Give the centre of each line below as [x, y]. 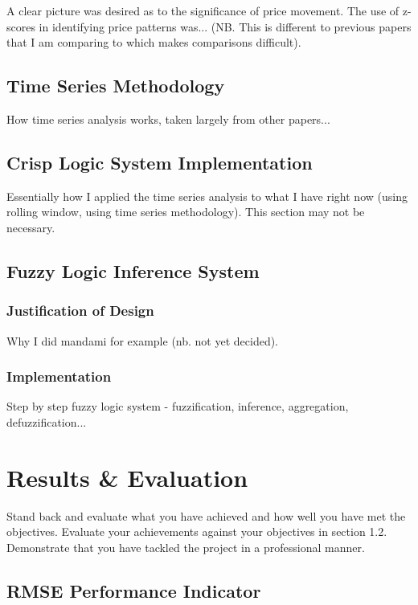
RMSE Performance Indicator [134, 590]
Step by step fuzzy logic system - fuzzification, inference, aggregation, [178, 406]
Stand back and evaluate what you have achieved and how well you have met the [206, 515]
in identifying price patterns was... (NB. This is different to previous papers [225, 26]
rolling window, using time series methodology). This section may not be [186, 212]
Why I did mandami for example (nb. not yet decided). [143, 340]
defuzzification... [47, 421]
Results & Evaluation [127, 477]
